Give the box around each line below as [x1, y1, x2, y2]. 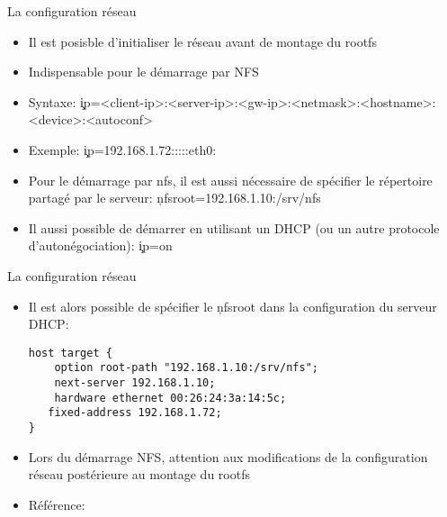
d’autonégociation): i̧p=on [28, 236, 173, 255]
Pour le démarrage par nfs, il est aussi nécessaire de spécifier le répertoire [28, 170, 433, 189]
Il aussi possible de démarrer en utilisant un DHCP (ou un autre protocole [28, 218, 440, 237]
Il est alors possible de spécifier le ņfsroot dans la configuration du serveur [28, 296, 437, 315]
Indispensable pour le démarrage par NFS [28, 62, 259, 81]
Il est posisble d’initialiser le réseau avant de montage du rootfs [28, 32, 377, 50]
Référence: [28, 494, 85, 513]
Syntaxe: [28, 92, 76, 111]
